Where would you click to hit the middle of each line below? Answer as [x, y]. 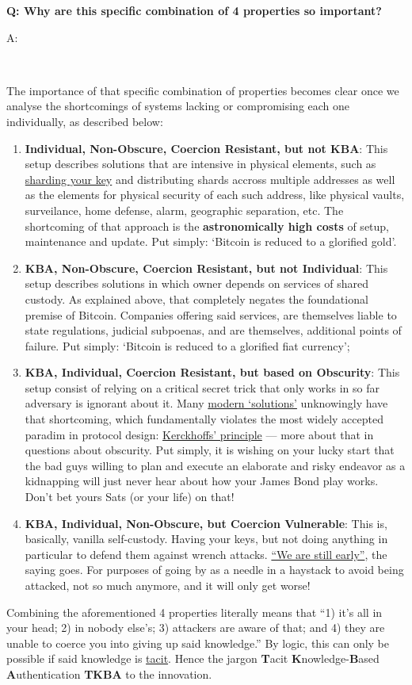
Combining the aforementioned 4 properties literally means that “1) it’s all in [195, 612]
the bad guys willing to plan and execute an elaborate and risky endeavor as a [215, 465]
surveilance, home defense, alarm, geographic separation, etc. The [184, 210]
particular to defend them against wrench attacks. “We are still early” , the [206, 554]
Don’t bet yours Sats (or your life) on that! [130, 497]
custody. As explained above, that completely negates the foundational [196, 298]
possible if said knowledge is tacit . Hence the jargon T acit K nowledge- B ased [193, 658]
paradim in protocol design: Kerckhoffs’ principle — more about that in [199, 434]
